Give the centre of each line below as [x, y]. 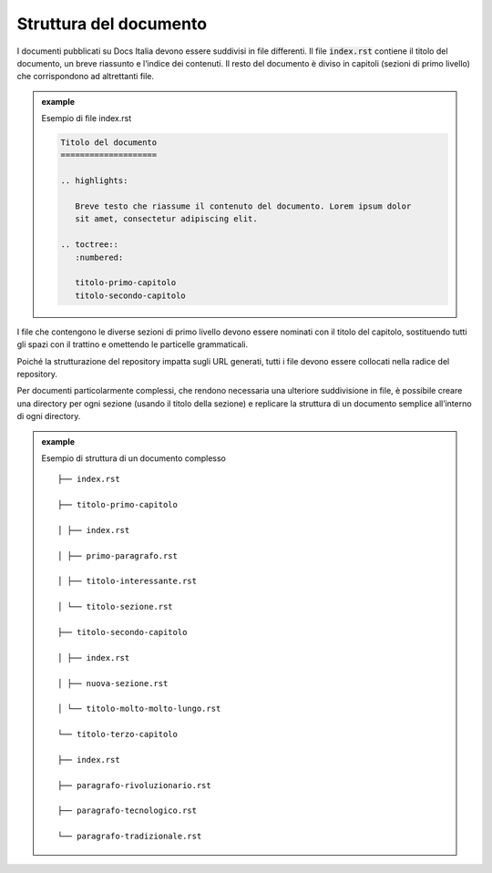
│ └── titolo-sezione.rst [115, 607]
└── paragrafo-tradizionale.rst [130, 837]
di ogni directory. [49, 416]
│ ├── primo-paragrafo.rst [118, 555]
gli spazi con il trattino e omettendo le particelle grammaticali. [133, 344]
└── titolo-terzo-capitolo [118, 734]
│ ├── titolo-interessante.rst [128, 581]
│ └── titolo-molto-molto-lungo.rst [139, 709]
